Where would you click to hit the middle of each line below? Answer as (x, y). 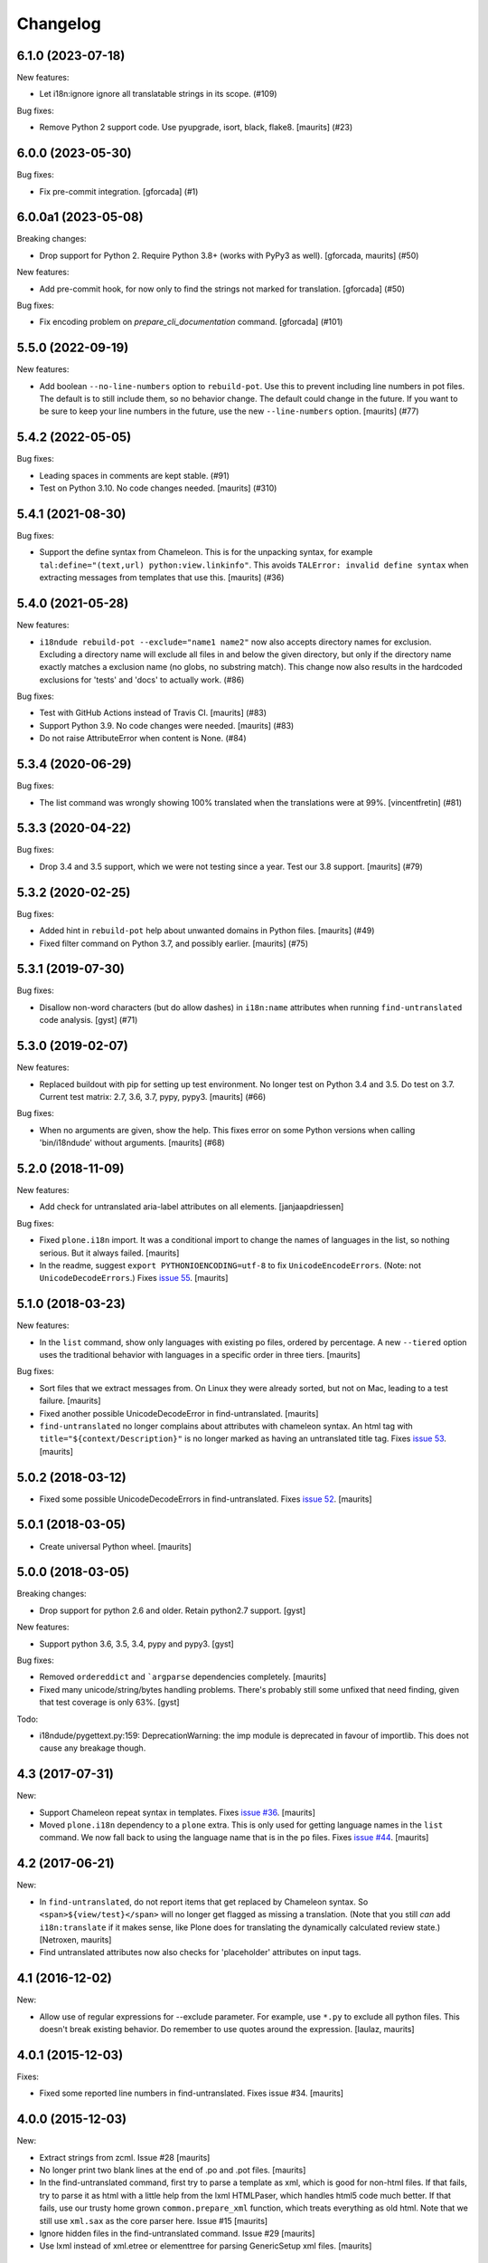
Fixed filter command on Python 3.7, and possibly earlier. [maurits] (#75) (174, 943)
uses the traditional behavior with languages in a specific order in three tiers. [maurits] (200, 1355)
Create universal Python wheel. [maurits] (115, 1546)
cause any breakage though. (93, 1748)
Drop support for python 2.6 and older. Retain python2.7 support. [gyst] (173, 1610)
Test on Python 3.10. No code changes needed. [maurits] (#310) (158, 488)
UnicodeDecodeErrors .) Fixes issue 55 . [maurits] (134, 1278)
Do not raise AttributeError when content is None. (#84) (143, 739)
